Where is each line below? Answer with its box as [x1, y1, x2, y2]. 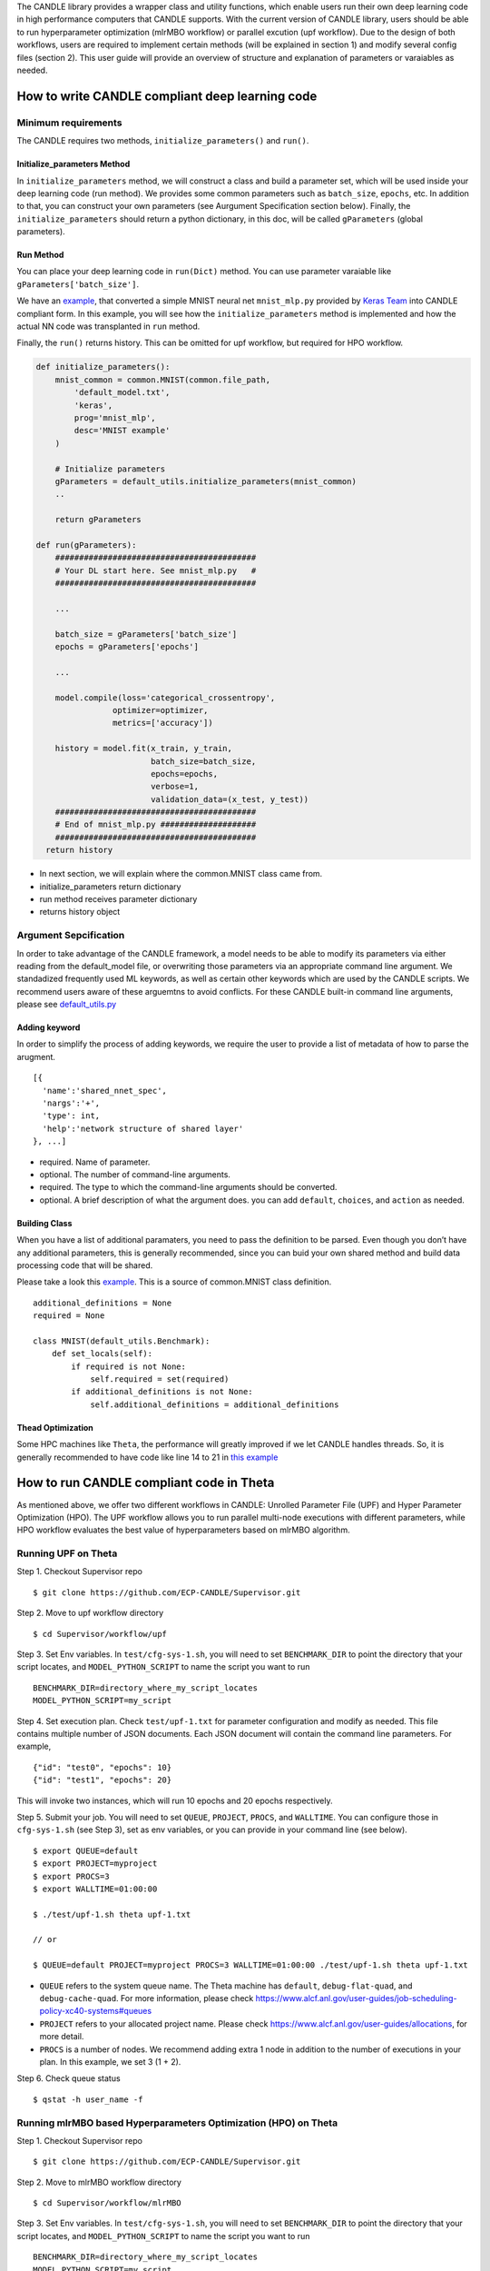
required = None [33, 1311, 105, 1321]
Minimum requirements [16, 116, 122, 129]
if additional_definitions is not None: [71, 1386, 253, 1397]
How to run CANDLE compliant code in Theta [16, 1475, 275, 1491]
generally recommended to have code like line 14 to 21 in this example [16, 1452, 279, 1463]
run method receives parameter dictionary [39, 894, 198, 904]
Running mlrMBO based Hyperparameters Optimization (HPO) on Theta [16, 2117, 338, 2129]
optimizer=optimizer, [112, 705, 209, 715]
